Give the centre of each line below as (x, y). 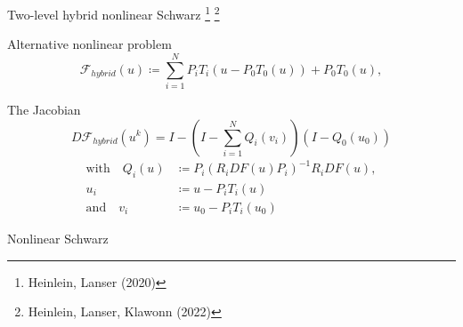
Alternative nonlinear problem (89, 44)
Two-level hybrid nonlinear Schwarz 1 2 (114, 13)
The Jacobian (44, 109)
